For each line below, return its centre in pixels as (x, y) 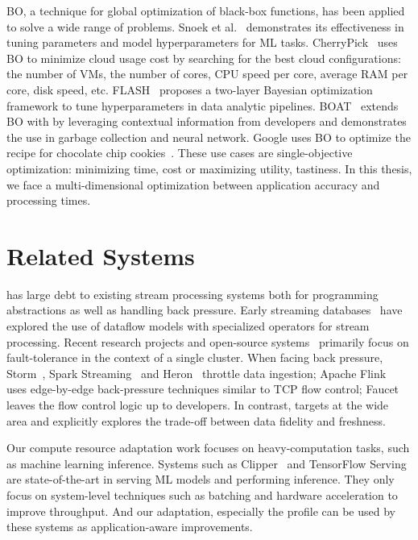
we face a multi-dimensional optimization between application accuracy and (193, 184)
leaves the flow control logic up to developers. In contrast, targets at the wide (198, 405)
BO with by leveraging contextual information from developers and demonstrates (207, 121)
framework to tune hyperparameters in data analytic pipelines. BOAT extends (203, 105)
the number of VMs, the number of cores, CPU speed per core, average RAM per (207, 74)
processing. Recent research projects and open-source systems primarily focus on (208, 341)
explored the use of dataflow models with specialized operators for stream (188, 326)
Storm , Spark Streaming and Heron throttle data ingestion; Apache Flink (197, 373)
